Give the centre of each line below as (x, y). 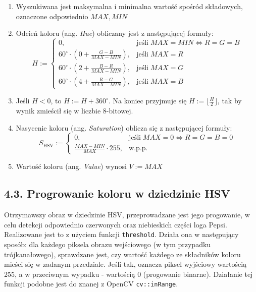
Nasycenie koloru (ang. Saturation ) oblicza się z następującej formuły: (124, 127)
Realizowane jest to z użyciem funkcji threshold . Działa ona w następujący (121, 234)
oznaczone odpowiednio (52, 16)
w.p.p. (138, 149)
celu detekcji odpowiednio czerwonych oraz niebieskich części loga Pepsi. (116, 224)
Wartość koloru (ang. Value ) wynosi (71, 166)
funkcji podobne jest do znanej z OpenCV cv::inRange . (91, 284)
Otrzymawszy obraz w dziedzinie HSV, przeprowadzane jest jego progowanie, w (127, 215)
